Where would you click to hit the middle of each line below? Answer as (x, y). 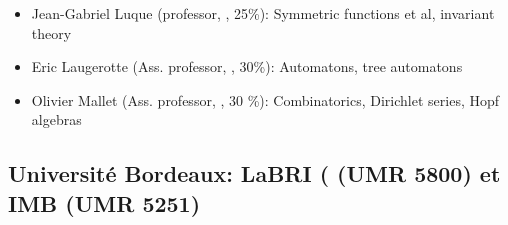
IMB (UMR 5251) (104, 202)
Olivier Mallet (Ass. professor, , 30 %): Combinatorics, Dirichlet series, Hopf (265, 99)
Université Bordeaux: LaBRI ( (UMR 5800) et (254, 173)
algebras (56, 119)
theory (51, 32)
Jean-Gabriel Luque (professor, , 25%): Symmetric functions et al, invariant (263, 13)
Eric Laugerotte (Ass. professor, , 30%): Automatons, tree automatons (247, 66)
